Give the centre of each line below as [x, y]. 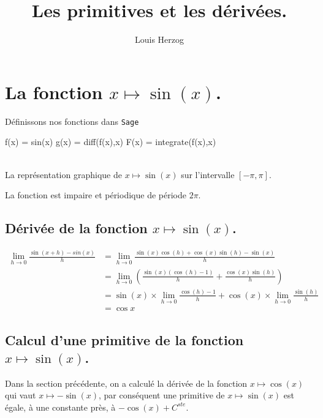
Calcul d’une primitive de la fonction [124, 339]
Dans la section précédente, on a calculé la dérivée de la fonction [126, 383]
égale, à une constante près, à [60, 407]
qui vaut [21, 395]
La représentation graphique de [63, 174]
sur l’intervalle [208, 174]
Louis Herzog [159, 39]
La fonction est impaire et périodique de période [96, 195]
